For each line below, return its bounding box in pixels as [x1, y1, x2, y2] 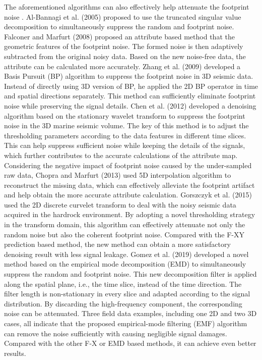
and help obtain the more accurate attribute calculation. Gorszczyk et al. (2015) [4, 189, 252, 200]
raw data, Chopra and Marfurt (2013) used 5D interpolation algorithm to [4, 170, 231, 180]
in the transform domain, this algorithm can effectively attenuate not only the [4, 219, 245, 230]
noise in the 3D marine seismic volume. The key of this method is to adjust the [4, 120, 249, 131]
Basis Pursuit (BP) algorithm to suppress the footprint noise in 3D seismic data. [4, 71, 253, 81]
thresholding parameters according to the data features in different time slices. [4, 130, 246, 140]
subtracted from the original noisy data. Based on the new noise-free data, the [4, 50, 246, 61]
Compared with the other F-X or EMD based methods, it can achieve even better [4, 338, 256, 348]
